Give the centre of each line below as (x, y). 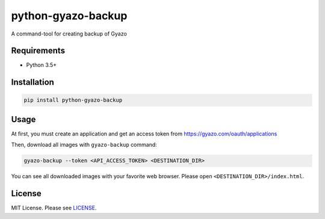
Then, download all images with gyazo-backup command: (84, 145)
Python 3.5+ (42, 65)
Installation (32, 82)
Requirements (38, 51)
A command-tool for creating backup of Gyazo (69, 34)
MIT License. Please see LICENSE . (54, 208)
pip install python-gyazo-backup (73, 100)
